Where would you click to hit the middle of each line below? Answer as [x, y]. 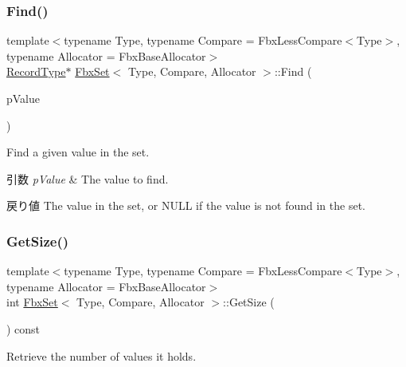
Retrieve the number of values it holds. [101, 355]
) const [23, 328]
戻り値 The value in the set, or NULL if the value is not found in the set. [186, 205]
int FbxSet [32, 302]
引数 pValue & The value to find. [88, 178]
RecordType [36, 71]
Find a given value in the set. [78, 152]
